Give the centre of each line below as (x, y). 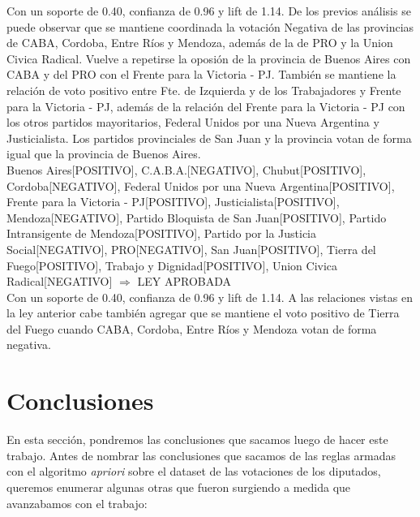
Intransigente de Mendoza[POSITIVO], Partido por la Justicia (162, 233)
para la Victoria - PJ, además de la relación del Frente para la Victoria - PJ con (206, 106)
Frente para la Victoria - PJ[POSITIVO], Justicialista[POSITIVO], (173, 202)
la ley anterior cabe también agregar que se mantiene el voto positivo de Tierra (203, 313)
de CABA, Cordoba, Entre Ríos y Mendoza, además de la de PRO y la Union (200, 43)
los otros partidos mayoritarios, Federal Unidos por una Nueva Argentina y (193, 122)
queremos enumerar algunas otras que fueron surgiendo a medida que (179, 487)
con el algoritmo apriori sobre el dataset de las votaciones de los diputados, (194, 471)
